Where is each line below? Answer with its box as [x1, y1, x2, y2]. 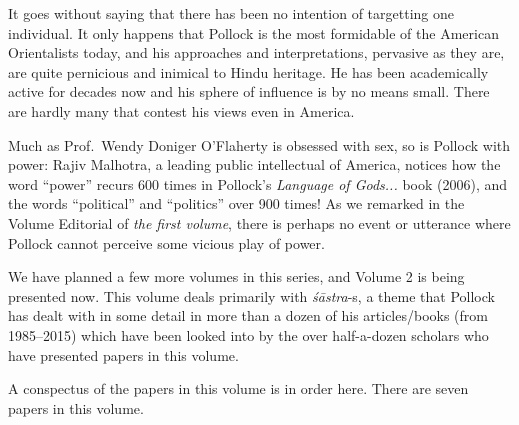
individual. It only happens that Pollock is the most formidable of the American [8, 22, 499, 43]
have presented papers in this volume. [8, 344, 239, 365]
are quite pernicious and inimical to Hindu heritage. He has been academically [8, 61, 489, 82]
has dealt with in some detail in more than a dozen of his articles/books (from [8, 305, 488, 326]
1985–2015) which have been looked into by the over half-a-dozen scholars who [8, 324, 489, 345]
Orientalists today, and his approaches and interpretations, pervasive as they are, [8, 42, 505, 63]
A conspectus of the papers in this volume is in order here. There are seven [8, 378, 469, 399]
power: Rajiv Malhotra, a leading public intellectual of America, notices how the [8, 154, 501, 175]
